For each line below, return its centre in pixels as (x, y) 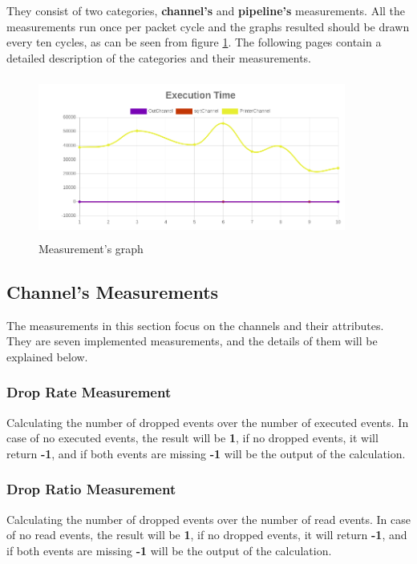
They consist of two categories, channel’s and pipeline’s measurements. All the (206, 10)
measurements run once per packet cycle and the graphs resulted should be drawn (208, 26)
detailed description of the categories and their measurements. (159, 57)
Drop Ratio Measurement (91, 489)
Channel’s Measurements (113, 291)
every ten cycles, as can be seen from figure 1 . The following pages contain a (194, 42)
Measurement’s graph (91, 248)
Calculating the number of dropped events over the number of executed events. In (208, 422)
